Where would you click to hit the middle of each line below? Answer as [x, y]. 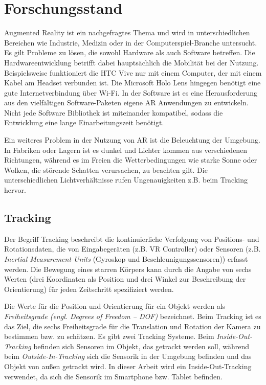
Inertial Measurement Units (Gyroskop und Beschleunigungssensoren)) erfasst [126, 259]
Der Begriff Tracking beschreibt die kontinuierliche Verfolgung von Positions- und [132, 239]
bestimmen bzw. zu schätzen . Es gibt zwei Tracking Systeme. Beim [109, 336]
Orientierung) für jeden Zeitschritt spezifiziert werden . [89, 289]
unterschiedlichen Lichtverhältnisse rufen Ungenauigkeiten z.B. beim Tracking [126, 180]
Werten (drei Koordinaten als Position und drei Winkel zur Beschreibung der [125, 279]
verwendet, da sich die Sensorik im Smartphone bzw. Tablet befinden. [113, 376]
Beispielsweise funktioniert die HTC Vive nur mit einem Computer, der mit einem [133, 72]
